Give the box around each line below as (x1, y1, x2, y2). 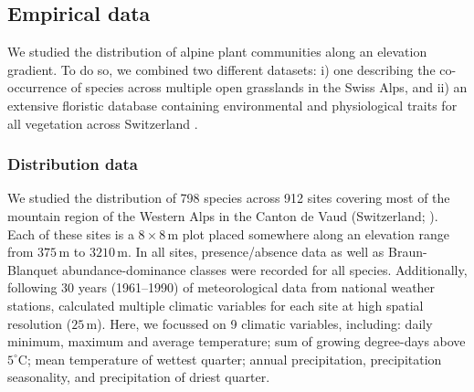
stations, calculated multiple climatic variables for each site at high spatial (7, 295, 424, 314)
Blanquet (7, 260, 58, 279)
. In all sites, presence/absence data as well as (127, 242, 384, 261)
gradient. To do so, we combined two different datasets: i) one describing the (7, 59, 436, 79)
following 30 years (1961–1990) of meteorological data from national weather (7, 278, 436, 297)
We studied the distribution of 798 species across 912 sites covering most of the (7, 188, 450, 207)
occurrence (7, 78, 68, 97)
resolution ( (7, 313, 72, 333)
